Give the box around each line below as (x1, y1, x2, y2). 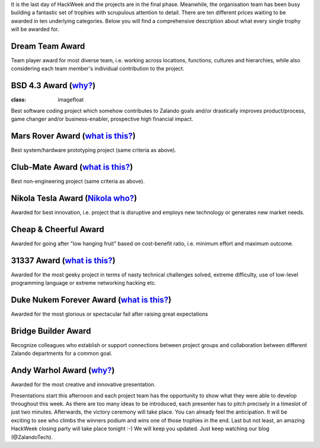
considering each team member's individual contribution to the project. (11, 65, 185, 72)
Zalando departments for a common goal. (11, 350, 113, 357)
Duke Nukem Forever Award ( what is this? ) (11, 294, 172, 305)
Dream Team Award (11, 41, 85, 51)
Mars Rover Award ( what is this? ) (11, 131, 136, 141)
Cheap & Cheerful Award (11, 224, 105, 234)
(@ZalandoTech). (11, 433, 53, 440)
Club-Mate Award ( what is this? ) (11, 162, 133, 172)
